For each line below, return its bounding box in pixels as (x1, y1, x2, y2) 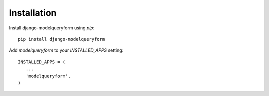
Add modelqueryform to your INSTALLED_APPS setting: (9, 47, 124, 53)
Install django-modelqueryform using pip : (9, 25, 95, 31)
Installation (9, 7, 57, 18)
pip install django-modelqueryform (18, 36, 105, 42)
